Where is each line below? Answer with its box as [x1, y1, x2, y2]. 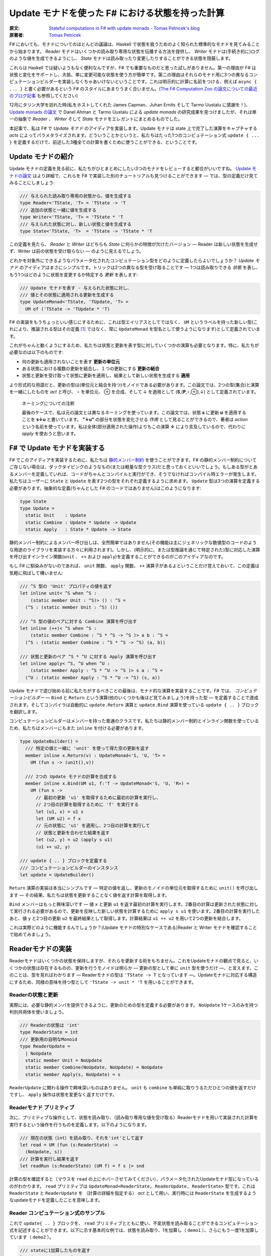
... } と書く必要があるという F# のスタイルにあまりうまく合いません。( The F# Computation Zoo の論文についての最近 [9, 85, 258, 91]
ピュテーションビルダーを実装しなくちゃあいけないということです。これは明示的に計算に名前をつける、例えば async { [9, 78, 257, 85]
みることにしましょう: [9, 180, 55, 186]
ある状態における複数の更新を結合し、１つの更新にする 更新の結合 [22, 366, 160, 372]
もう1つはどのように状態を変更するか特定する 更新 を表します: [9, 271, 138, 277]
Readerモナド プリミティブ [9, 1104, 75, 1111]
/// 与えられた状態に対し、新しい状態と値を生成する [20, 221, 132, 227]
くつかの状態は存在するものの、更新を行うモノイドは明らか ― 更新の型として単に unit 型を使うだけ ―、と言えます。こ [9, 965, 258, 971]
